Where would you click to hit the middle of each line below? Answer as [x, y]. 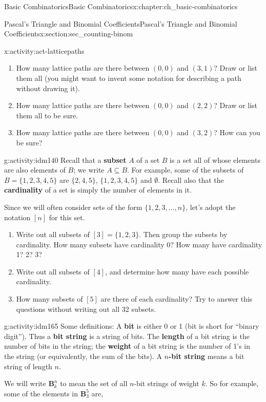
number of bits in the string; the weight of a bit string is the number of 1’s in [127, 346]
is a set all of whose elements [215, 160]
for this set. [67, 217]
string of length [28, 366]
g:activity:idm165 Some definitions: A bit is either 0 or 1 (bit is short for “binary [132, 326]
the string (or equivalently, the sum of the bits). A [83, 356]
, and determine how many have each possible [177, 271]
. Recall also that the [191, 179]
